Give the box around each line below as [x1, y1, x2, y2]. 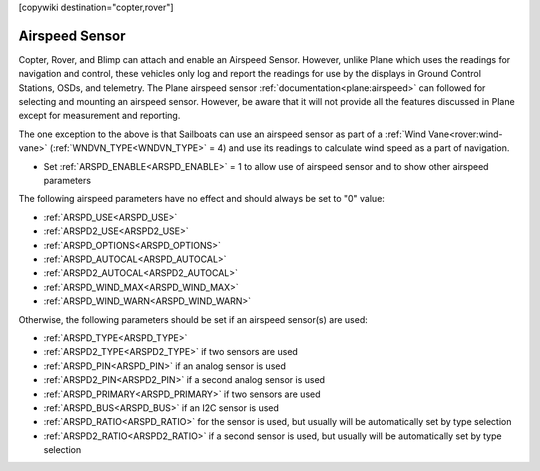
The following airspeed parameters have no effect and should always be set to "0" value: [18, 193, 385, 205]
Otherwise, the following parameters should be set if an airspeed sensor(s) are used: [18, 313, 369, 325]
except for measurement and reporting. [18, 110, 181, 122]
